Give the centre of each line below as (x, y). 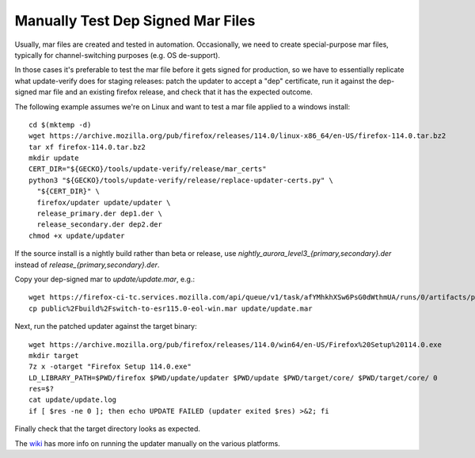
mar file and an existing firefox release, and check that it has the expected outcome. (175, 92)
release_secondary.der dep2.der (99, 225)
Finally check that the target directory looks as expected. (108, 429)
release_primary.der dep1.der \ (99, 214)
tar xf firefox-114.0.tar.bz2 (87, 147)
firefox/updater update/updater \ (104, 202)
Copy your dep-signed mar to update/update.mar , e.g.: (105, 279)
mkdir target (54, 355)
